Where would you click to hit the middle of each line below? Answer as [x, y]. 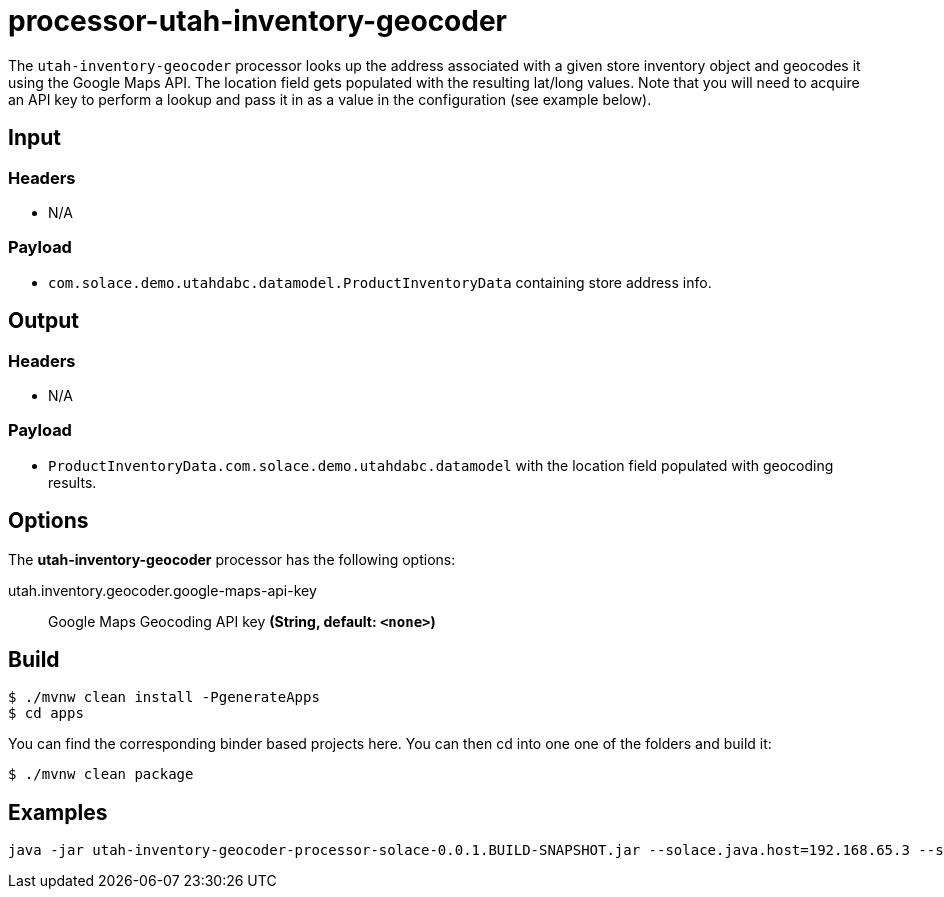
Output [43, 321]
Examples [58, 812]
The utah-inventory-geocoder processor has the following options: [232, 559]
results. [72, 482]
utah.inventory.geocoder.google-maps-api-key [162, 590]
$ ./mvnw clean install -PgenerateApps [164, 697]
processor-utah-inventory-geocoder [258, 21]
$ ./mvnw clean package [101, 774]
